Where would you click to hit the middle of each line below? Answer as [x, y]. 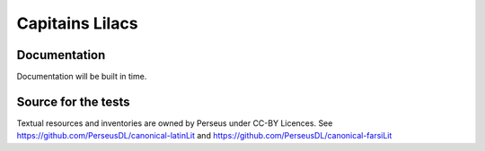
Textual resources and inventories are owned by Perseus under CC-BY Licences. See [175, 123]
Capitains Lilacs [77, 23]
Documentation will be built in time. [82, 77]
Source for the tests [73, 101]
